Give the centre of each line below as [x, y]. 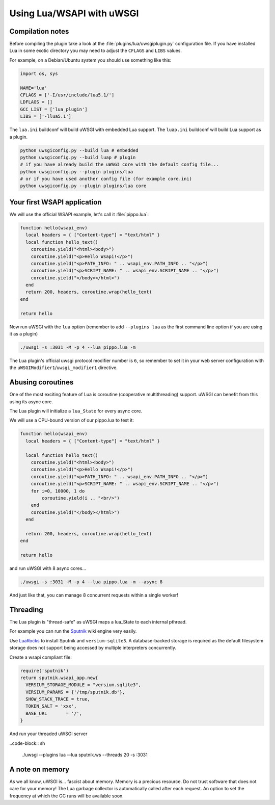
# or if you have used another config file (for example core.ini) [106, 179]
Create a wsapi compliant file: [41, 657]
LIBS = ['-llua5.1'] [46, 116]
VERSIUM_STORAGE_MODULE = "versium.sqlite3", [83, 685]
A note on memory [39, 769]
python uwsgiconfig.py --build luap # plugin [78, 157]
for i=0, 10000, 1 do [58, 491]
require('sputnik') [44, 671]
